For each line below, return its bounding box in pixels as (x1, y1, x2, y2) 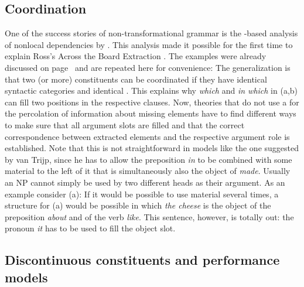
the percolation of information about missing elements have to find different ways (5, 107, 296, 119)
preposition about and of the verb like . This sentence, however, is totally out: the (5, 210, 294, 223)
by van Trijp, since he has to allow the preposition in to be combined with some (5, 153, 292, 165)
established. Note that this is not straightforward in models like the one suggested (5, 142, 299, 154)
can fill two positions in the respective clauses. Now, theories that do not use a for (5, 95, 299, 108)
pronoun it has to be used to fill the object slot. (5, 222, 176, 234)
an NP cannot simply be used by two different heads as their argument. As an (5, 176, 285, 188)
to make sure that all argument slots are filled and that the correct (5, 118, 245, 131)
